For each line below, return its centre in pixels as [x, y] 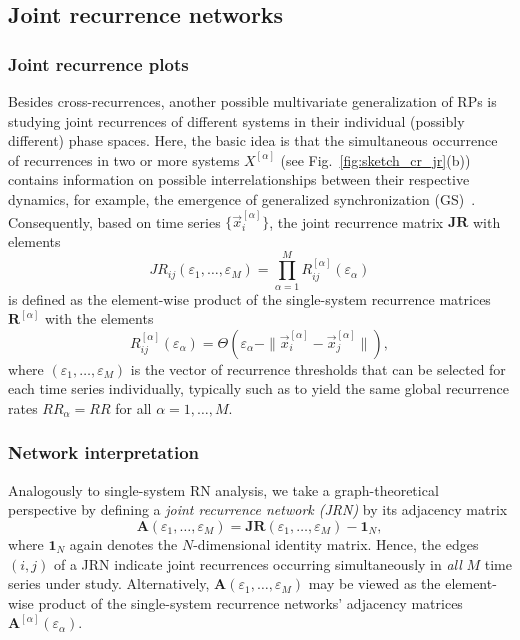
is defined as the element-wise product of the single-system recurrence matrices [249, 298]
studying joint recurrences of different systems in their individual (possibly [236, 120]
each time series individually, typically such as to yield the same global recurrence [259, 388]
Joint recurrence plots [98, 63]
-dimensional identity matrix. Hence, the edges [336, 543]
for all [133, 407]
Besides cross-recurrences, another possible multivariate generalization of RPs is [252, 101]
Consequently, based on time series [114, 221]
